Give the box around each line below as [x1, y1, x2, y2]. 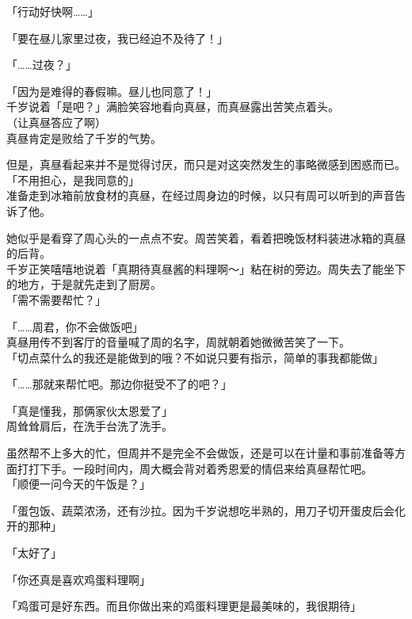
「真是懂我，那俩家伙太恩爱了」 [6, 402, 173, 418]
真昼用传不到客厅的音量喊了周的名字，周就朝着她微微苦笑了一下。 [6, 334, 350, 350]
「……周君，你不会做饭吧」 [6, 318, 143, 334]
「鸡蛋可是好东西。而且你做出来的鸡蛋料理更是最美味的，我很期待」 [6, 598, 361, 614]
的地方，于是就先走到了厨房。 [6, 276, 162, 292]
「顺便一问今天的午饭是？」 [6, 476, 151, 492]
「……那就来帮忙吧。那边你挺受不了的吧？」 [6, 376, 232, 392]
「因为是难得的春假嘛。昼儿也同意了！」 [6, 82, 217, 99]
